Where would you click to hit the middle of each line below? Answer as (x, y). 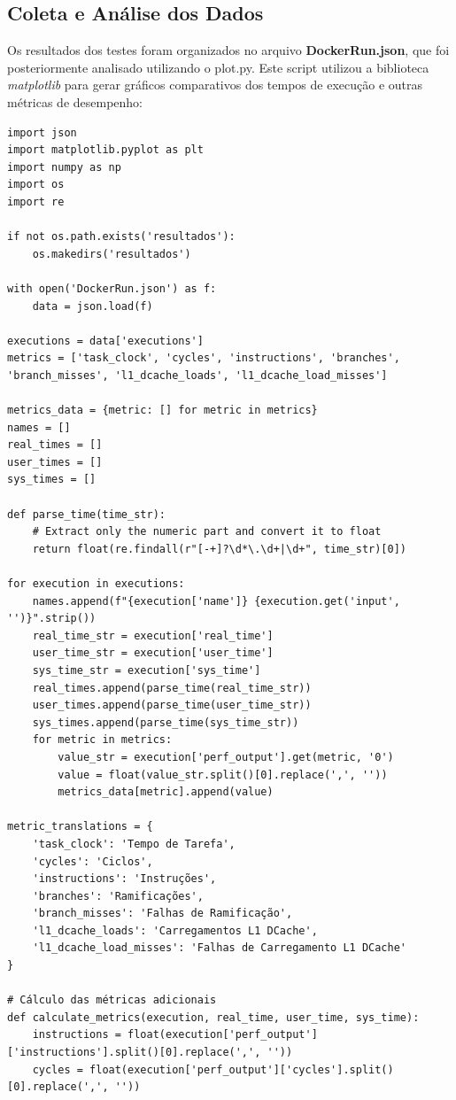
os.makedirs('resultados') (112, 254)
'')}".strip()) (52, 619)
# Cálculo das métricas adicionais (112, 1000)
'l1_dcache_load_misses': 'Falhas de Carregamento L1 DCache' (220, 948)
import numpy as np (64, 167)
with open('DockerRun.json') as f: (112, 288)
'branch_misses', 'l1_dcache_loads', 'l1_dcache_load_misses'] (197, 375)
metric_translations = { (80, 827)
